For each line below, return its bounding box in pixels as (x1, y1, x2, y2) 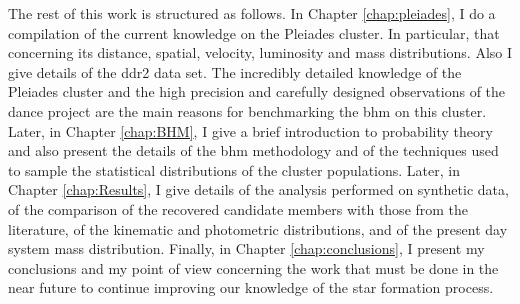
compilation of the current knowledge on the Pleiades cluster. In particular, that (8, 22, 500, 43)
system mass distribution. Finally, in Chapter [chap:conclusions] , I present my (8, 238, 485, 259)
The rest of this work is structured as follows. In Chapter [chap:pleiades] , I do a (8, 3, 496, 23)
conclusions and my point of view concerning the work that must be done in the (8, 257, 499, 278)
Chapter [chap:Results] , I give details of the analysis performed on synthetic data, (8, 179, 509, 200)
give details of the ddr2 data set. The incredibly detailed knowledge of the (8, 61, 462, 82)
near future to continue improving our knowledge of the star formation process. (8, 277, 494, 298)
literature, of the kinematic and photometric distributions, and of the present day (8, 218, 508, 239)
